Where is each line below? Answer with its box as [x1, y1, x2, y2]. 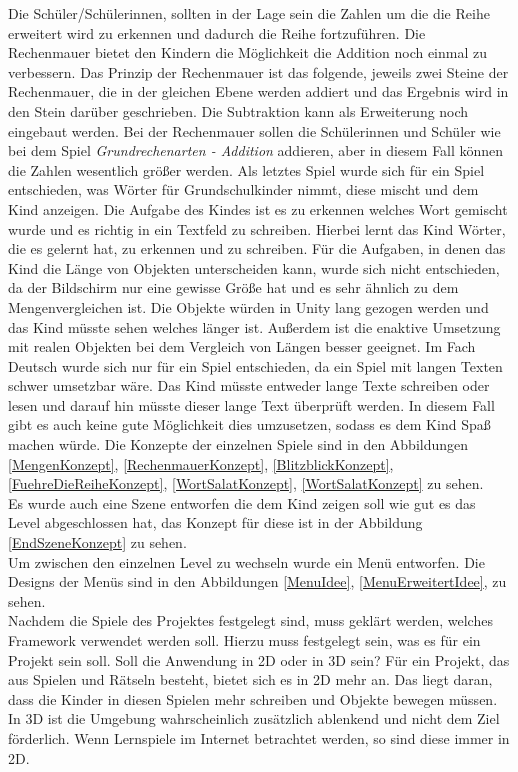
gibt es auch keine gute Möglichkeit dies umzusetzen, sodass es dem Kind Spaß [8, 414, 491, 435]
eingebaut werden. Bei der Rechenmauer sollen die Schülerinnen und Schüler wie [8, 120, 501, 141]
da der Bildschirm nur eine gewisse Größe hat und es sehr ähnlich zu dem [8, 277, 459, 298]
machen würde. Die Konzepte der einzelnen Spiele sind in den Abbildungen [8, 434, 469, 455]
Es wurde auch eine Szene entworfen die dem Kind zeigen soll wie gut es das [8, 492, 476, 513]
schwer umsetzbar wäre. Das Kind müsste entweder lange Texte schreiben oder [8, 375, 490, 396]
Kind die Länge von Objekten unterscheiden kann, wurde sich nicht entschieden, [8, 257, 500, 278]
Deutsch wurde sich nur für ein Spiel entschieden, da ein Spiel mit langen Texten [8, 355, 503, 376]
